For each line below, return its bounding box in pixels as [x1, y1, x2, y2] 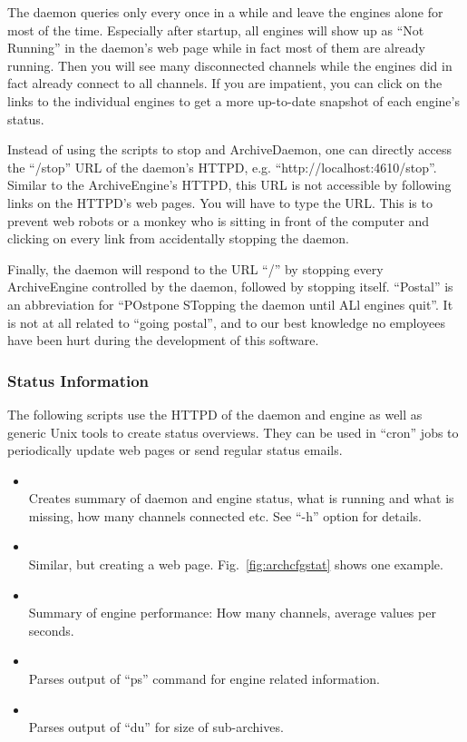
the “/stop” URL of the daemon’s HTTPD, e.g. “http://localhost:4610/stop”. [7, 157, 437, 176]
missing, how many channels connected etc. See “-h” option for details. [28, 506, 422, 525]
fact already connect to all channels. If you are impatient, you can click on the [7, 74, 443, 93]
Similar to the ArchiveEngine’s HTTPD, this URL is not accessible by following [7, 175, 452, 194]
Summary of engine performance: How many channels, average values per [28, 603, 436, 622]
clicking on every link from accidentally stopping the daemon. [7, 229, 350, 248]
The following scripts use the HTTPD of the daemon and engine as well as [7, 404, 423, 423]
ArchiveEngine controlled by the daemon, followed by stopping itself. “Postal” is [7, 277, 453, 296]
